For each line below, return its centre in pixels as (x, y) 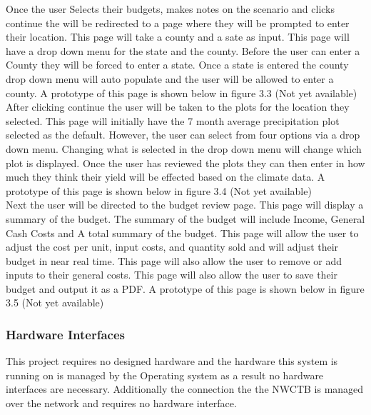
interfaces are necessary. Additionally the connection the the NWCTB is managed (185, 389)
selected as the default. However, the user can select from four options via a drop (183, 135)
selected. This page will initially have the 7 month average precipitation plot (173, 120)
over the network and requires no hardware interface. (121, 403)
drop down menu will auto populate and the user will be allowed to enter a (170, 78)
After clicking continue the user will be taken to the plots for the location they (178, 107)
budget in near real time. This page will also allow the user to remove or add (174, 260)
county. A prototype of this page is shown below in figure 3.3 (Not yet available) (182, 92)
